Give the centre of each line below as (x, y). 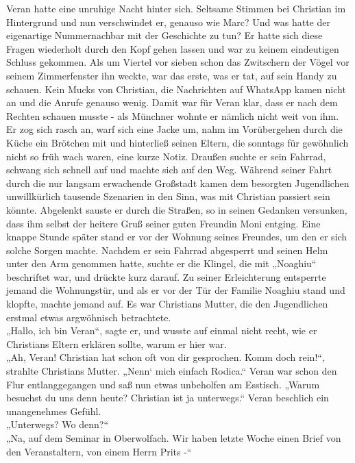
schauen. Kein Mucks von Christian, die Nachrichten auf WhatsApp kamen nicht (176, 89)
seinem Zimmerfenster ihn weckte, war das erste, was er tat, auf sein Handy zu (172, 75)
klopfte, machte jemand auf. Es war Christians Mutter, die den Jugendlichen (167, 304)
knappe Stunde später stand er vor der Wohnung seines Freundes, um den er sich (177, 237)
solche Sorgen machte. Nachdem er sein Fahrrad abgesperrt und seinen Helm (167, 250)
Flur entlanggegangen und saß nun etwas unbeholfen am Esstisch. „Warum (163, 384)
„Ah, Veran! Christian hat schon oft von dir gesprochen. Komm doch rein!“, (166, 357)
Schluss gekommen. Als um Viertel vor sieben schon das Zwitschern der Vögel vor (178, 62)
